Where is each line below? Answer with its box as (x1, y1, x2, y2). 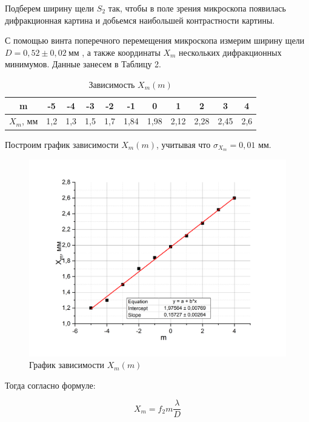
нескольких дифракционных (179, 45, 282, 58)
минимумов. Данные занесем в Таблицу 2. (5, 58, 161, 70)
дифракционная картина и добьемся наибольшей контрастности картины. (5, 13, 275, 26)
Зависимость (88, 78, 135, 90)
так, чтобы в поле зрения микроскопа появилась (108, 2, 286, 14)
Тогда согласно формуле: (5, 378, 96, 391)
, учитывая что (156, 138, 211, 150)
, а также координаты (82, 45, 161, 58)
